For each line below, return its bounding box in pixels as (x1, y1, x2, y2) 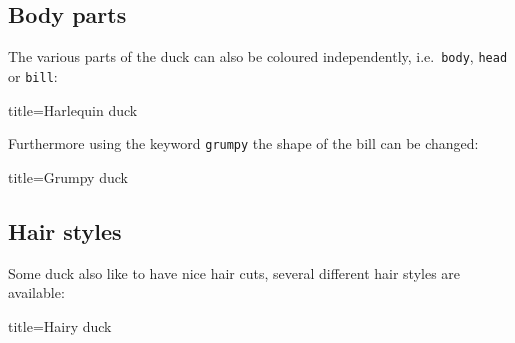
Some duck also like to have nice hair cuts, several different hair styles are (8, 262, 461, 283)
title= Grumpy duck (8, 166, 128, 187)
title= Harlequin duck (8, 99, 138, 120)
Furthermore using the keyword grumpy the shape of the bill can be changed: (8, 133, 479, 154)
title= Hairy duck (8, 315, 112, 336)
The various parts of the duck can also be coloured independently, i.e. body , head (8, 46, 508, 67)
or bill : (8, 65, 58, 86)
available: (8, 282, 65, 303)
